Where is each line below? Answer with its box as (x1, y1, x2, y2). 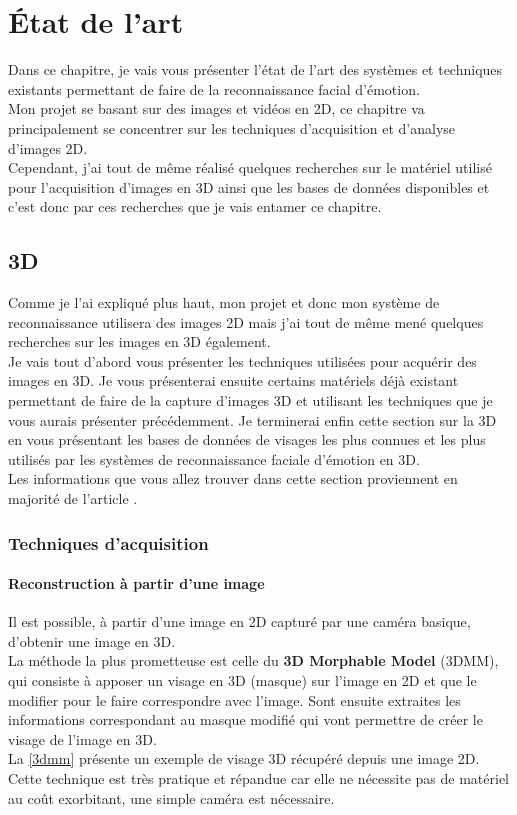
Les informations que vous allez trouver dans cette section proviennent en (8, 468, 458, 489)
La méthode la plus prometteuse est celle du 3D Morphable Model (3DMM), (8, 650, 499, 671)
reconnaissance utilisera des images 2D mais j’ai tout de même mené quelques (8, 311, 484, 332)
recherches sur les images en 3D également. (8, 331, 271, 352)
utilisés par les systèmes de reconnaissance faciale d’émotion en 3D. (8, 448, 420, 469)
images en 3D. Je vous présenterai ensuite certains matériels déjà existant (8, 370, 459, 391)
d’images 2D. (8, 137, 88, 158)
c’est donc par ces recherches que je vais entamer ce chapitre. (8, 196, 382, 217)
